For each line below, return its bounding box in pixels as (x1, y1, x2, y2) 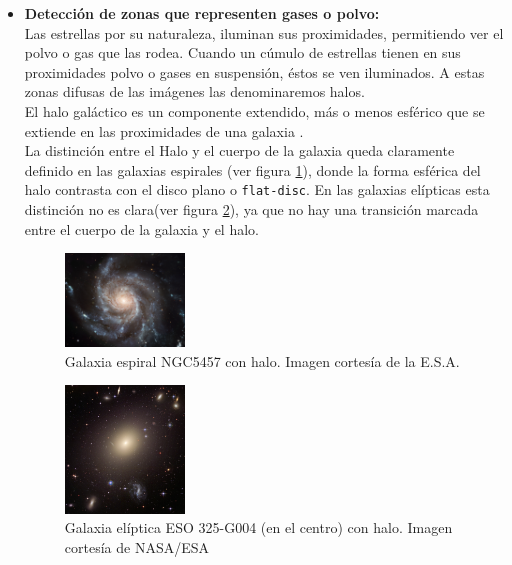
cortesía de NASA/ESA (64, 537, 209, 558)
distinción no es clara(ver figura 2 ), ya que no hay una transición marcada (24, 199, 479, 219)
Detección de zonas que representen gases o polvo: (24, 3, 380, 23)
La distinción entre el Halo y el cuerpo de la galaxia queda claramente (24, 140, 455, 161)
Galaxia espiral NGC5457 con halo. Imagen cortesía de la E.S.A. (64, 350, 460, 371)
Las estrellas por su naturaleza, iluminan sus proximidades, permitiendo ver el (24, 22, 504, 43)
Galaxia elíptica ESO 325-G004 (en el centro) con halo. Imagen (64, 517, 453, 538)
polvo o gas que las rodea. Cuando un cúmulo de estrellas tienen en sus (24, 42, 461, 63)
